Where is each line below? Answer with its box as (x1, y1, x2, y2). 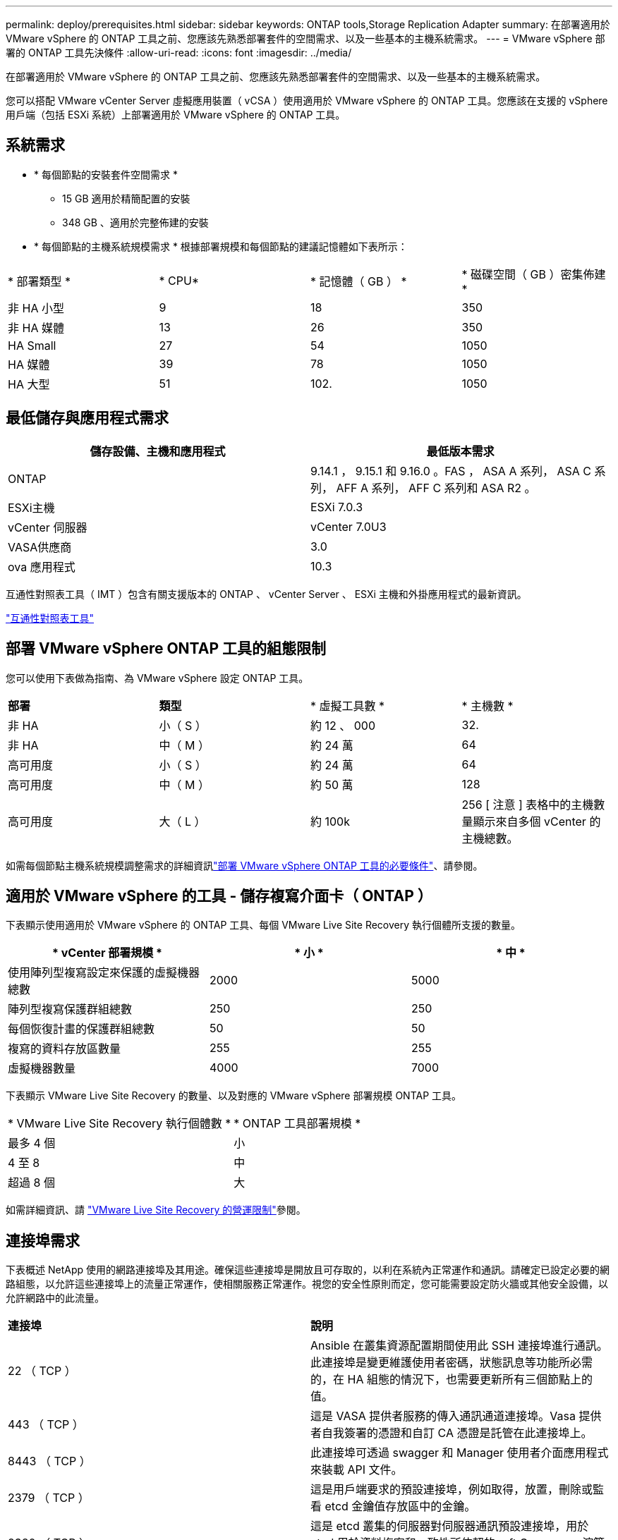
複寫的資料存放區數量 (8, 1041, 121, 1056)
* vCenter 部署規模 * (52, 946, 162, 960)
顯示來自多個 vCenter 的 (473, 814, 601, 829)
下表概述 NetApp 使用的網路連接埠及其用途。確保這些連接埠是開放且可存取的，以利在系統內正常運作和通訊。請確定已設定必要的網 (6, 1264, 610, 1276)
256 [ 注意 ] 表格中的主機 (461, 797, 594, 812)
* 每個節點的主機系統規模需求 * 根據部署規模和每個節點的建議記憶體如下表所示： (34, 240, 408, 252)
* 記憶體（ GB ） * (310, 274, 407, 288)
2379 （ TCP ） (8, 1491, 90, 1505)
